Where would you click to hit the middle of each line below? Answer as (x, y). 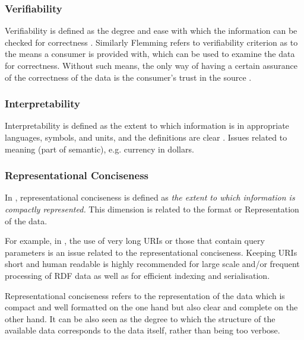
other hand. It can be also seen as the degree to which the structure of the (140, 318)
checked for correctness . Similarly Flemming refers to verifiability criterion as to (151, 42)
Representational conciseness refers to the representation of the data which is (145, 295)
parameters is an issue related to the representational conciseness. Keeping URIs (151, 252)
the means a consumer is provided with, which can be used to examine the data (150, 54)
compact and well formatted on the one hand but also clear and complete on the (151, 307)
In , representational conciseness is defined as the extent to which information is (150, 197)
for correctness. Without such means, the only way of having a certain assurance (151, 65)
